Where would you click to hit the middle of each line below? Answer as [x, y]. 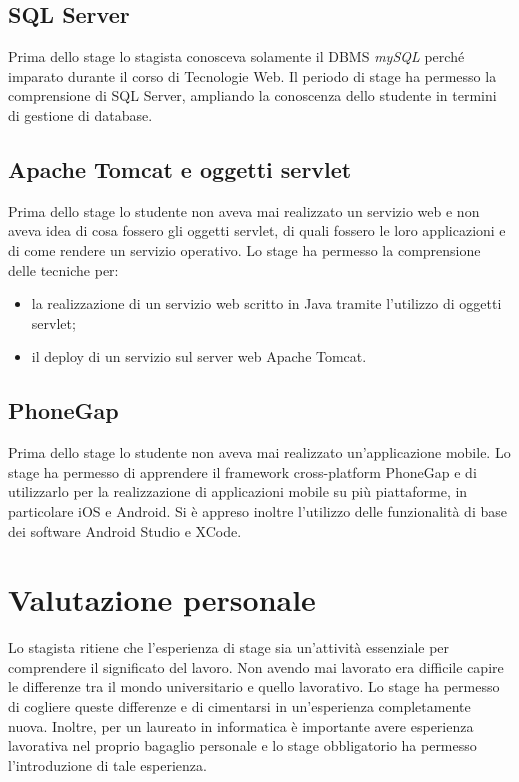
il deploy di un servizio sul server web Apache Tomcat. [199, 356]
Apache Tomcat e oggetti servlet [180, 168]
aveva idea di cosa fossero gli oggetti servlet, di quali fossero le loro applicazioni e [257, 230]
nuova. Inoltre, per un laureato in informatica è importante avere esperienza [241, 725]
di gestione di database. [80, 114]
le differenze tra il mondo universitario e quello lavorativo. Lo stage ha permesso [254, 686]
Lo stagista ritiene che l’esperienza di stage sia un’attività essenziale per [229, 647]
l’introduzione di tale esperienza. [107, 764]
